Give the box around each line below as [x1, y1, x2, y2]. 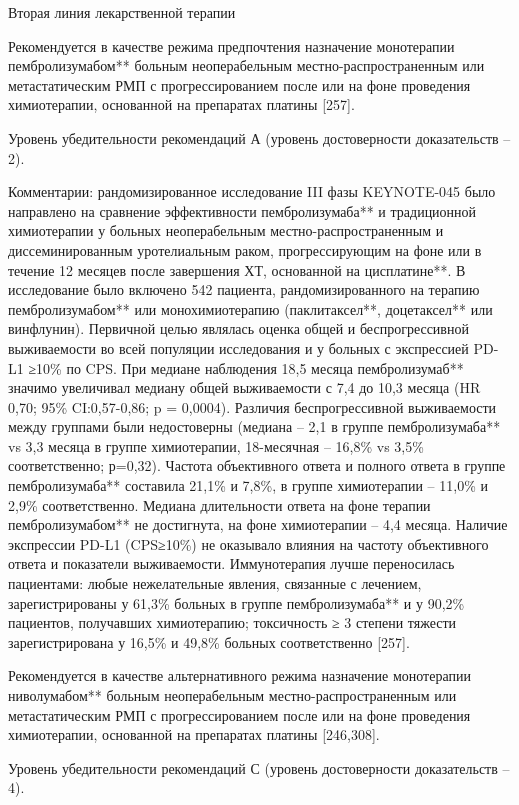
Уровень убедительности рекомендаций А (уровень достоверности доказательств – [8, 127, 511, 148]
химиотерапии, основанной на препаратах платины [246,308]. [8, 724, 380, 745]
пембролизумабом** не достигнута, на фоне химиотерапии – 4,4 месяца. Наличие [8, 514, 508, 535]
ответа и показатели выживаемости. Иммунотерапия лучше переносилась [8, 553, 455, 574]
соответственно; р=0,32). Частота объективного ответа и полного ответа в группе [8, 455, 506, 476]
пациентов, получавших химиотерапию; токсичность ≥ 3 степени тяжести [8, 612, 457, 633]
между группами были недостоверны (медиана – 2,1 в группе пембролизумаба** [8, 416, 501, 437]
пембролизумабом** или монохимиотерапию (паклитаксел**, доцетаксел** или [8, 298, 493, 319]
